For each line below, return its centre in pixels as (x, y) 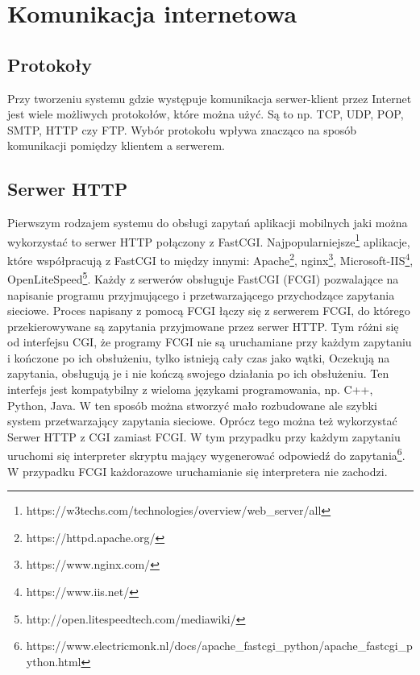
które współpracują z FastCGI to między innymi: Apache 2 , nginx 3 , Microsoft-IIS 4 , (210, 259)
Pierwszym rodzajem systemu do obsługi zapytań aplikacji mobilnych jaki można (208, 223)
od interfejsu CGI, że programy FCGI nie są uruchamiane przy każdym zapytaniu (210, 342)
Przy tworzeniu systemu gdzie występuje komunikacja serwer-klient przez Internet (210, 98)
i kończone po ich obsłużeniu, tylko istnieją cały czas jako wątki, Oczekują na (199, 357)
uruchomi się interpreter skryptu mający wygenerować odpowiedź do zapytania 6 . (206, 454)
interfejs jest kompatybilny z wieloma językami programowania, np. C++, (190, 389)
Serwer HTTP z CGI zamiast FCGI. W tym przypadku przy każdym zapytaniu (204, 436)
